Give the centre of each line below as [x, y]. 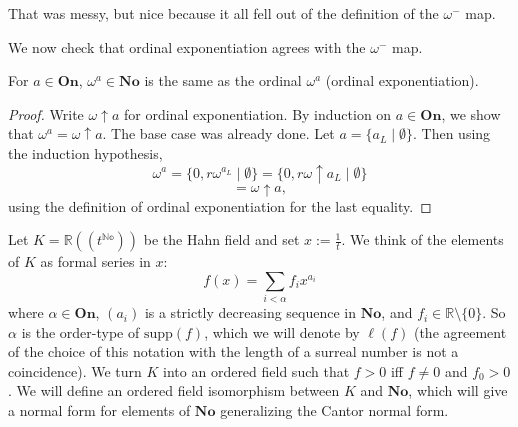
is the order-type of [80, 331]
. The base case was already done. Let [218, 133]
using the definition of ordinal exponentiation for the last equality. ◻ [220, 205]
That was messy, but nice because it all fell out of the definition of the [223, 13]
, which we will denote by [282, 331]
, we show [471, 113]
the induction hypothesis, [85, 152]
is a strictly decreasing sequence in [250, 312]
